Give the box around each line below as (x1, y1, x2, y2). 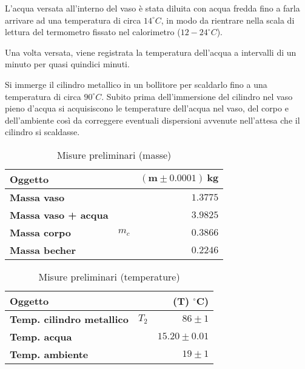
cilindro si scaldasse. (5, 125, 80, 138)
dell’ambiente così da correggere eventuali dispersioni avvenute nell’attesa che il (5, 113, 300, 126)
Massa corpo (10, 225, 71, 239)
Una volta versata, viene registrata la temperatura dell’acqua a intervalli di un (5, 45, 297, 58)
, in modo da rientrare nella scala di (161, 13, 295, 26)
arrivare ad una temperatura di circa (5, 13, 141, 26)
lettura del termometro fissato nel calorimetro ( (5, 25, 181, 38)
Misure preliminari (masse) (56, 147, 172, 162)
